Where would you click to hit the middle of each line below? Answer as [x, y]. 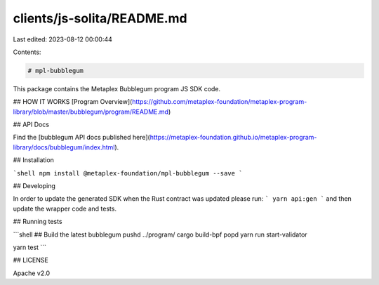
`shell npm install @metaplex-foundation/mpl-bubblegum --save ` [128, 173]
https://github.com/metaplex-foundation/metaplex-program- [220, 102]
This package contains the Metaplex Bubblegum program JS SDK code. [117, 88]
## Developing [34, 186]
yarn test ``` [30, 247]
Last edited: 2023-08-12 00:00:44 [62, 39]
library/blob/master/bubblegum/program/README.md [91, 112]
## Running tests [38, 222]
